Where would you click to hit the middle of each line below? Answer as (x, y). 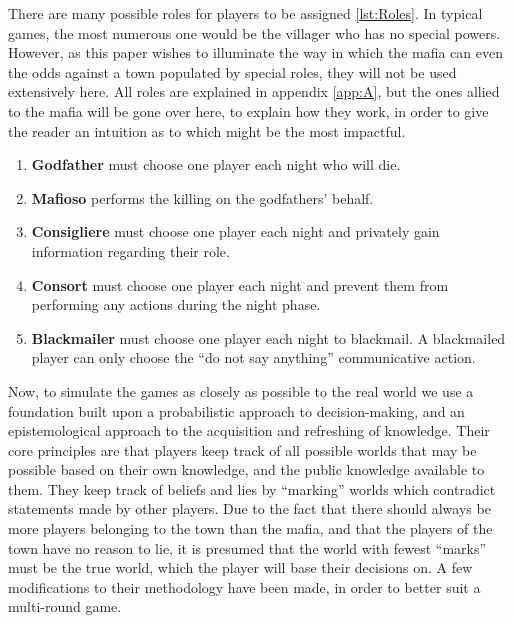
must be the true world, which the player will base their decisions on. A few (240, 567)
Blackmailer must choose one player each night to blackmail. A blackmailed (268, 337)
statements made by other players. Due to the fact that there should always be (249, 508)
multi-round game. (65, 606)
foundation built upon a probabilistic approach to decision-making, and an (236, 410)
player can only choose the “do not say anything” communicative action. (253, 357)
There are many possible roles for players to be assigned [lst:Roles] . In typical (245, 13)
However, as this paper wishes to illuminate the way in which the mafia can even (255, 52)
